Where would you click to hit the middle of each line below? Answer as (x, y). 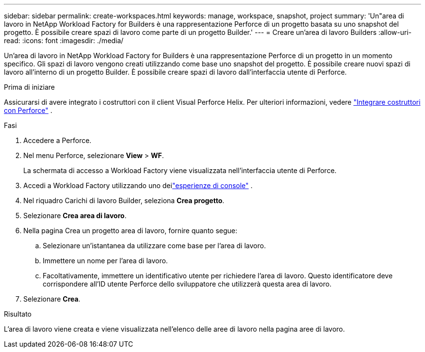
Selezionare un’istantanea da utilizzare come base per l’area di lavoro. (154, 246)
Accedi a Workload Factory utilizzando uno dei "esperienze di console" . (138, 185)
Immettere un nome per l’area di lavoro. (105, 261)
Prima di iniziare (29, 87)
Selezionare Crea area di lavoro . (75, 216)
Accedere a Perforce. (57, 140)
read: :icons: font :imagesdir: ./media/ (64, 40)
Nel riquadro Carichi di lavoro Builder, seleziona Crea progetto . (124, 200)
